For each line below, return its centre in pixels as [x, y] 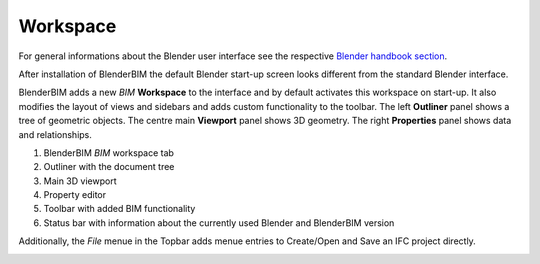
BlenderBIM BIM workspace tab [109, 152]
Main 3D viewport [80, 181]
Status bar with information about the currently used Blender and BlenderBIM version [219, 222]
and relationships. [55, 134]
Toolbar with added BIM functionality [119, 209]
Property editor [75, 195]
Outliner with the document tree [109, 167]
